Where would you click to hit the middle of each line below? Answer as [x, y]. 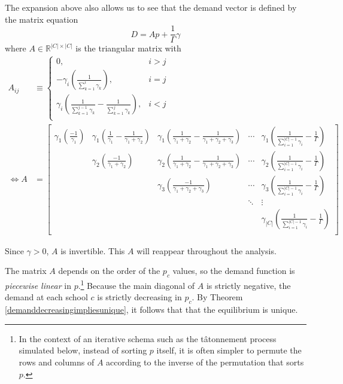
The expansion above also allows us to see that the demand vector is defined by [151, 7]
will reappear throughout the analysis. [207, 250]
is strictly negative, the [248, 285]
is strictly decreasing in [139, 297]
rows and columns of [57, 362]
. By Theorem [217, 297]
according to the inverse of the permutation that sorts [205, 362]
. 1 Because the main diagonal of [136, 284]
